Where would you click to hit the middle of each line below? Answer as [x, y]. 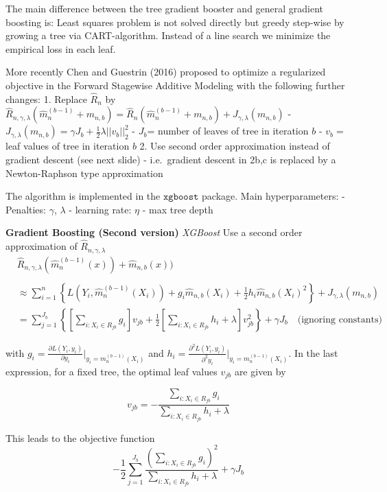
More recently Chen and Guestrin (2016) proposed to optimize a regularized [166, 72]
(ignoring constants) [340, 319]
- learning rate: [100, 209]
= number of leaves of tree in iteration [228, 131]
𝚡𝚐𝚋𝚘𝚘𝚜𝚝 [181, 197]
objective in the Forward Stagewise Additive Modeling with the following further [175, 85]
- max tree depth [178, 209]
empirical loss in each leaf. [61, 48]
